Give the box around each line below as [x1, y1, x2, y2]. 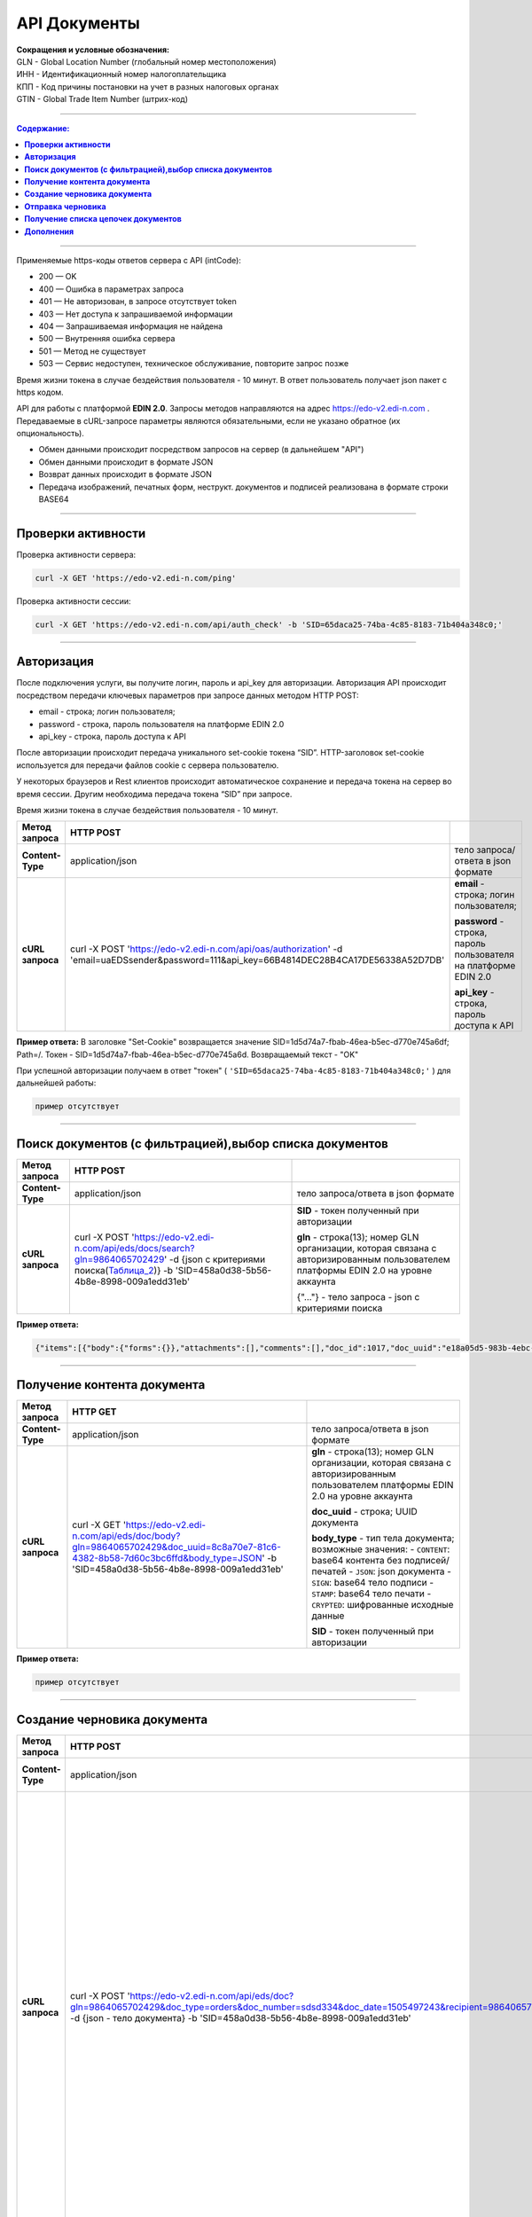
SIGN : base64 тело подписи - [311, 1577, 434, 1589]
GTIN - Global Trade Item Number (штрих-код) [16, 94, 189, 105]
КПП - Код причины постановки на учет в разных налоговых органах [16, 81, 279, 92]
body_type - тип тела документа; [311, 1532, 455, 1545]
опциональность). [16, 428, 84, 439]
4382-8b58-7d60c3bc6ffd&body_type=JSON [72, 1552, 262, 1564]
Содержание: [16, 122, 70, 133]
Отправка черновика [24, 200, 106, 212]
